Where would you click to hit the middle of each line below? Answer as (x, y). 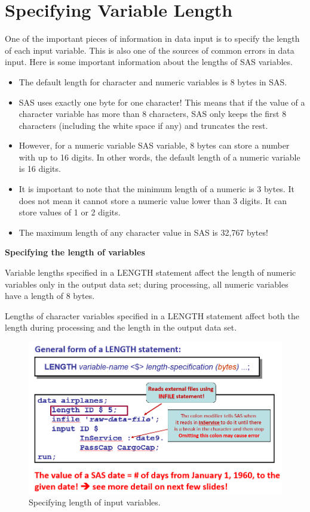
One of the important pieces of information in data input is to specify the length (152, 38)
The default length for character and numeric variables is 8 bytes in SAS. (153, 81)
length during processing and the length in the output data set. (121, 327)
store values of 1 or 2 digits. (70, 212)
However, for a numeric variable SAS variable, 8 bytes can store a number (154, 145)
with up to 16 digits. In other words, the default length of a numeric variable (159, 157)
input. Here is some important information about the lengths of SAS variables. (149, 62)
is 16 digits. (40, 169)
